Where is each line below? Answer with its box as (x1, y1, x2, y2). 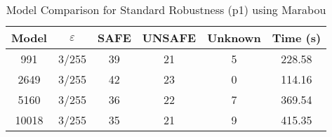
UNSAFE (142, 30, 197, 46)
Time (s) (272, 30, 321, 46)
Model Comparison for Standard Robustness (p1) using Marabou (6, 1, 326, 18)
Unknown (207, 30, 261, 46)
